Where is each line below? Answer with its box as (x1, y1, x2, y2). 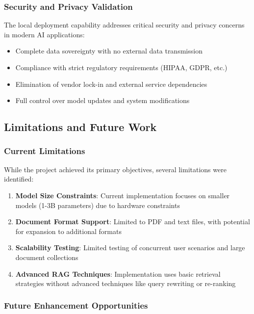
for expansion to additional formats (15, 226, 122, 236)
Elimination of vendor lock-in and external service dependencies (15, 78, 207, 89)
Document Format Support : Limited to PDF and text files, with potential (15, 216, 250, 227)
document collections (15, 252, 78, 262)
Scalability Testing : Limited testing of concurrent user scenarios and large (15, 242, 245, 253)
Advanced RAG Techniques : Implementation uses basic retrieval (15, 268, 221, 279)
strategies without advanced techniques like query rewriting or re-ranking (15, 278, 236, 288)
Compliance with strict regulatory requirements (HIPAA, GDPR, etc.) (15, 62, 228, 72)
